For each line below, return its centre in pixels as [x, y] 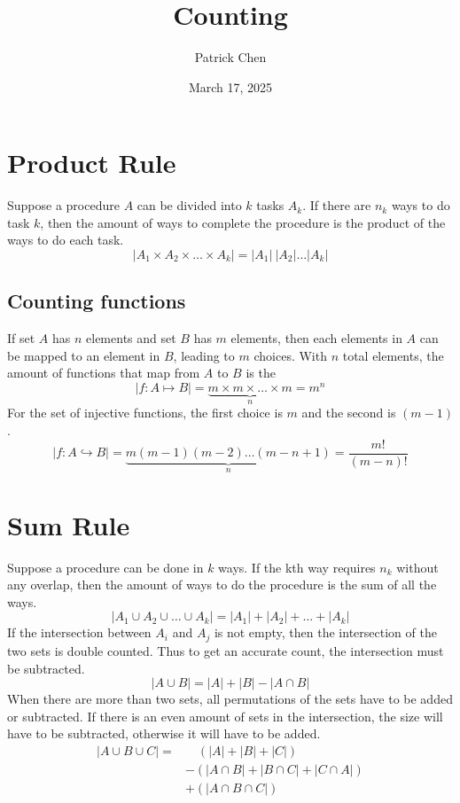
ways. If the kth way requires [297, 567]
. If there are [337, 205]
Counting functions [97, 301]
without [417, 567]
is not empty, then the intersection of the [325, 632]
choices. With [290, 355]
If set [21, 338]
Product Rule [92, 163]
